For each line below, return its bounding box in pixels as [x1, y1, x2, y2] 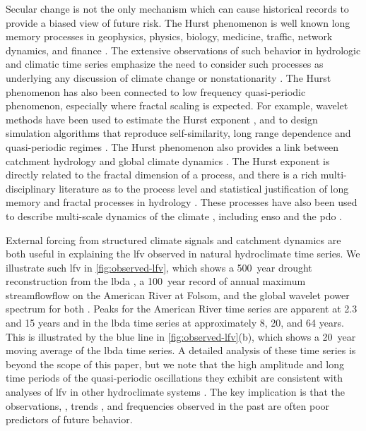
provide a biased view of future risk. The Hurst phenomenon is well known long [6, 15, 350, 30]
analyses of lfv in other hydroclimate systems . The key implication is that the [6, 384, 346, 399]
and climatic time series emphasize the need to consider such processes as [6, 56, 324, 71]
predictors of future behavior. [6, 412, 133, 427]
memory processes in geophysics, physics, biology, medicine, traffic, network [6, 29, 333, 44]
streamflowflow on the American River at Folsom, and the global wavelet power [6, 287, 350, 302]
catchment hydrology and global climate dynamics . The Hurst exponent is [6, 153, 330, 168]
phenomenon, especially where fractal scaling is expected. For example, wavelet [6, 98, 348, 113]
